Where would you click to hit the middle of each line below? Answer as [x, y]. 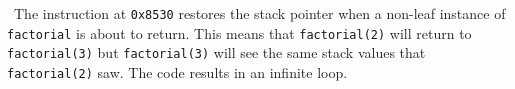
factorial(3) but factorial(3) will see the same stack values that [216, 52]
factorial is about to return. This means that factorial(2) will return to [239, 32]
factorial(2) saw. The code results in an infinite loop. [177, 71]
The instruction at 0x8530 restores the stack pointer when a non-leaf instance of [259, 13]
